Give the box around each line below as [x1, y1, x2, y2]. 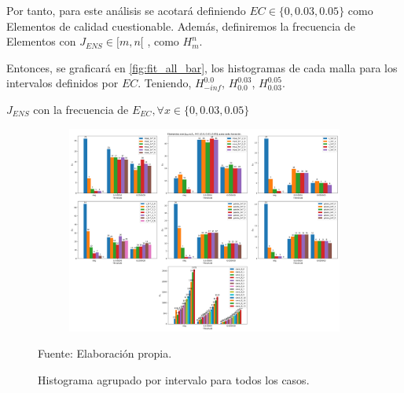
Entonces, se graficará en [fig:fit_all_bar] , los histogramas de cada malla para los [6, 59, 398, 75]
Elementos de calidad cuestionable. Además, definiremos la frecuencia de [6, 17, 355, 34]
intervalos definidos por [6, 75, 119, 91]
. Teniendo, [138, 75, 192, 91]
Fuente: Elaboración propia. [38, 345, 172, 362]
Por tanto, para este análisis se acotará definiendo [6, 2, 246, 18]
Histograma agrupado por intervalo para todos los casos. [38, 371, 310, 387]
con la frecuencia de [33, 101, 129, 117]
